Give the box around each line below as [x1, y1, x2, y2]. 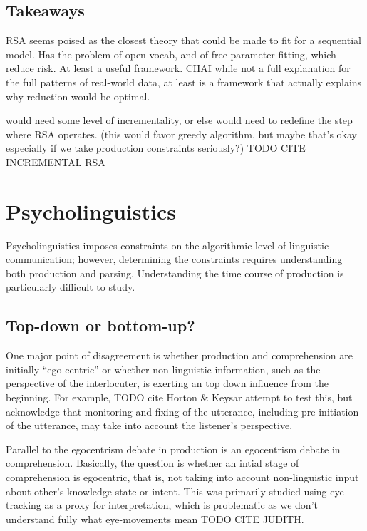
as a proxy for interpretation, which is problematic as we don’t [44, 498, 318, 512]
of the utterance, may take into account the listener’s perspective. [6, 418, 293, 433]
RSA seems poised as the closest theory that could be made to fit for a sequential [6, 33, 361, 48]
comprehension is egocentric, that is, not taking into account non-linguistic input [6, 470, 359, 484]
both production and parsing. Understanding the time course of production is [6, 265, 344, 280]
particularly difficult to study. [6, 279, 135, 294]
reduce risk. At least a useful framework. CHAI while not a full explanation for [6, 61, 351, 76]
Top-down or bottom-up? [6, 314, 195, 336]
